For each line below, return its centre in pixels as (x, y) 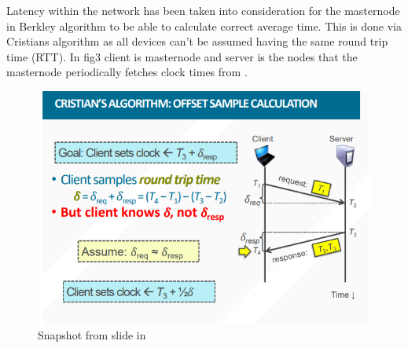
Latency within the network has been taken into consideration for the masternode (203, 10)
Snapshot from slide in (92, 334)
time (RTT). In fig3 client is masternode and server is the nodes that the (182, 56)
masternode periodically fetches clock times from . (127, 72)
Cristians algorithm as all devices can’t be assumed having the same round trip (197, 41)
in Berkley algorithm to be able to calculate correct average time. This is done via (204, 26)
